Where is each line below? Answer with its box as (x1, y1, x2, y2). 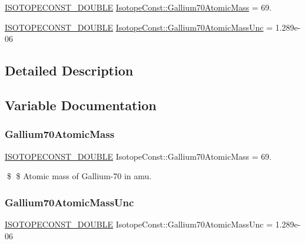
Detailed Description (5, 61, 134, 80)
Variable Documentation (5, 95, 157, 114)
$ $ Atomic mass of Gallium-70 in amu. (6, 170, 152, 182)
